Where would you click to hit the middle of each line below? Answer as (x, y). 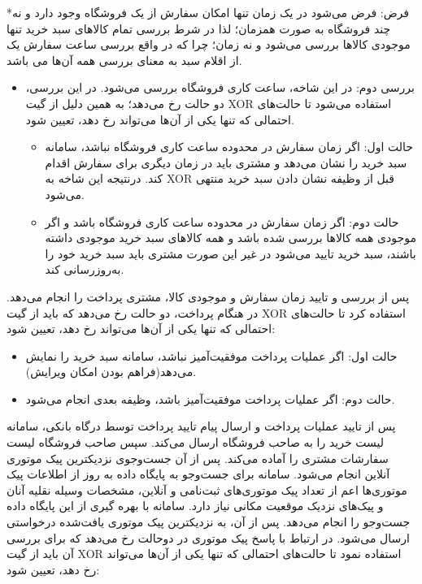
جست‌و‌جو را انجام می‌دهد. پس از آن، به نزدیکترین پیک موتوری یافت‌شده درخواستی (209, 522)
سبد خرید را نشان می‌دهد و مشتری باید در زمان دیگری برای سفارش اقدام (226, 162)
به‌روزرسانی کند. (85, 269)
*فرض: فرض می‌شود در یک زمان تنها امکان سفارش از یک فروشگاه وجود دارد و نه (208, 12)
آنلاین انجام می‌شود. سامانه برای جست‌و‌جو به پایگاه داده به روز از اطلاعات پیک (198, 474)
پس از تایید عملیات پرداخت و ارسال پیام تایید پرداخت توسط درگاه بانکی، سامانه (201, 426)
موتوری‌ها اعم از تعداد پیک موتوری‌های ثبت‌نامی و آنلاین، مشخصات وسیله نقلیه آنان (207, 489)
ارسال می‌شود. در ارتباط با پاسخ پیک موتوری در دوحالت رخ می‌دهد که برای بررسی (208, 537)
